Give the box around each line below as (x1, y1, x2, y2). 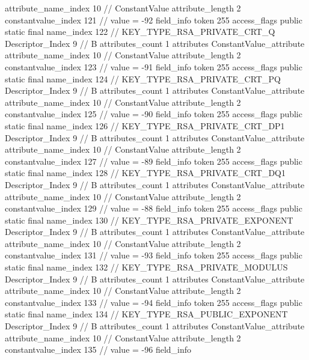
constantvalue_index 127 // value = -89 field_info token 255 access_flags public (5, 154, 302, 167)
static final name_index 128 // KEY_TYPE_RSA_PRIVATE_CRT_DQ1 (5, 166, 286, 179)
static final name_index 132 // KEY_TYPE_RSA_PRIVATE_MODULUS (5, 261, 288, 273)
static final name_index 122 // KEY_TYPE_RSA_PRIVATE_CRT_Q (5, 25, 275, 38)
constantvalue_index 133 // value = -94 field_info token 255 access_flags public (5, 296, 302, 308)
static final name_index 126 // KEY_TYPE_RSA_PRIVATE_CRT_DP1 (5, 119, 285, 132)
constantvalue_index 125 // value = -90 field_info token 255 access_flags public (5, 108, 302, 120)
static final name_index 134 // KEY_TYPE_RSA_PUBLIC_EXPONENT (5, 308, 288, 320)
